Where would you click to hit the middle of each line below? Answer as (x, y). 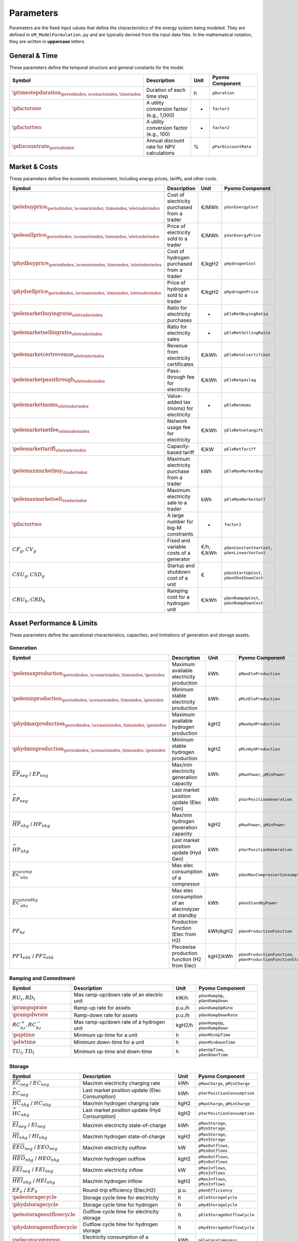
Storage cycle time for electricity (121, 1197)
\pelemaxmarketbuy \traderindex (50, 471)
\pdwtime (24, 1042)
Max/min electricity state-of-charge (124, 1125)
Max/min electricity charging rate (121, 1083)
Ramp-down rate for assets (106, 1015)
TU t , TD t (23, 1052)
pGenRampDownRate (218, 1015)
